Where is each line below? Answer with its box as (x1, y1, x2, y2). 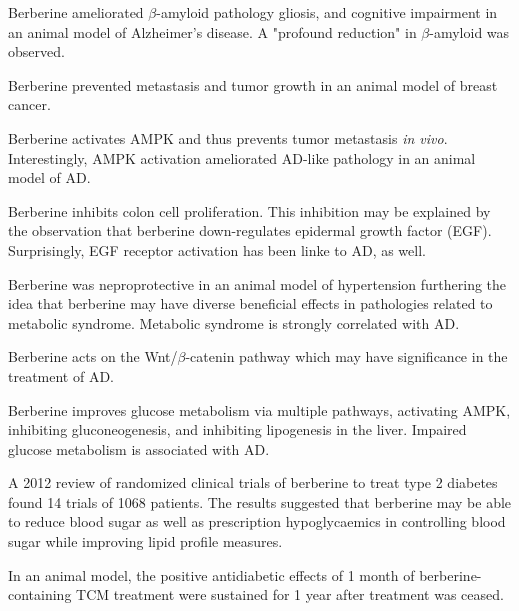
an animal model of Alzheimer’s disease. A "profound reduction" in (8, 21, 417, 42)
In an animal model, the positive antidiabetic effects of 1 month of (8, 564, 415, 585)
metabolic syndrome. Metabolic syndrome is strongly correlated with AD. (8, 312, 460, 333)
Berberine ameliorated (8, 2, 144, 22)
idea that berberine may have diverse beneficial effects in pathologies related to (8, 293, 493, 314)
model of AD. (8, 167, 91, 188)
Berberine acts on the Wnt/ (8, 346, 178, 367)
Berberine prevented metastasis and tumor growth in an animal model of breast (8, 74, 498, 95)
